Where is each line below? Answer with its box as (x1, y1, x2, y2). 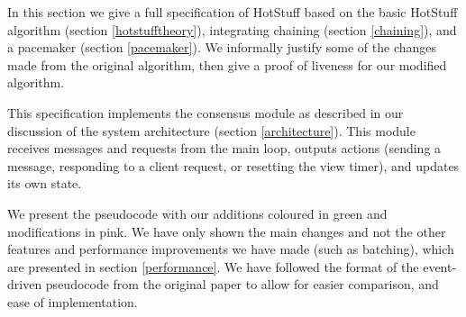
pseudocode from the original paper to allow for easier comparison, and (45, 275, 439, 294)
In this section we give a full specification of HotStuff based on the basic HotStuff (7, 3, 458, 21)
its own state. (7, 174, 82, 193)
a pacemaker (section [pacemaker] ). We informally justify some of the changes (7, 38, 437, 57)
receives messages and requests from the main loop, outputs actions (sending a (7, 139, 442, 158)
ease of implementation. (7, 292, 138, 311)
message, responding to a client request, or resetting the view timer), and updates (7, 156, 460, 175)
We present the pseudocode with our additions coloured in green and (7, 204, 388, 222)
